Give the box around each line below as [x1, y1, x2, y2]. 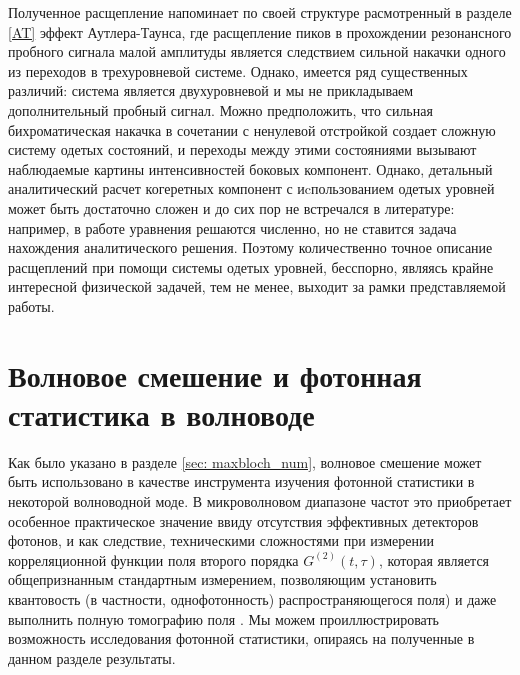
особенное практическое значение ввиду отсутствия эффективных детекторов [8, 510, 479, 531]
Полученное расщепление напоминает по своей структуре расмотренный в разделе [8, 2, 512, 22]
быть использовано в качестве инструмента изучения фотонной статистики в [8, 471, 475, 492]
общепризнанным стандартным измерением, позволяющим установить [8, 569, 437, 590]
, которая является [378, 549, 490, 570]
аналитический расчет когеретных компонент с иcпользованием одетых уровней [8, 178, 495, 199]
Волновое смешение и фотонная [8, 354, 422, 395]
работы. [8, 295, 55, 316]
